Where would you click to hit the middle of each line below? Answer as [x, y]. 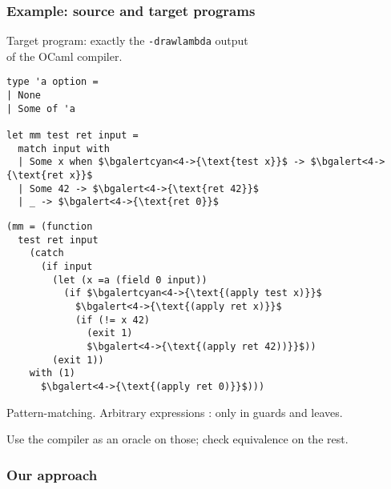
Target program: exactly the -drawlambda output [127, 40]
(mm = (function [50, 227]
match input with [64, 148]
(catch [46, 253]
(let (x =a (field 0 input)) [130, 280]
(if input [67, 267]
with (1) [52, 373]
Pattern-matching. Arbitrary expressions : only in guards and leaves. [175, 412]
